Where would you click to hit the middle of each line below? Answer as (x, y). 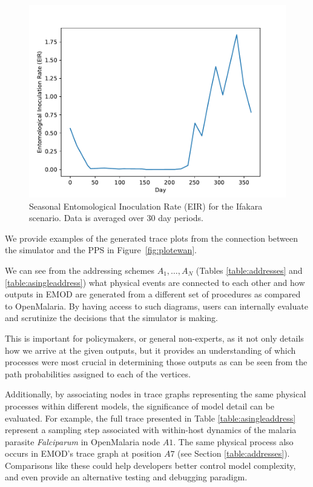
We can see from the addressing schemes (80, 270)
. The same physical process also (233, 441)
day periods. (181, 218)
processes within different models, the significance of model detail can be (140, 406)
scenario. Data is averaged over (87, 218)
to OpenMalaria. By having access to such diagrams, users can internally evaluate (156, 306)
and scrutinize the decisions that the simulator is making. (112, 318)
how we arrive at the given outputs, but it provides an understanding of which (150, 350)
